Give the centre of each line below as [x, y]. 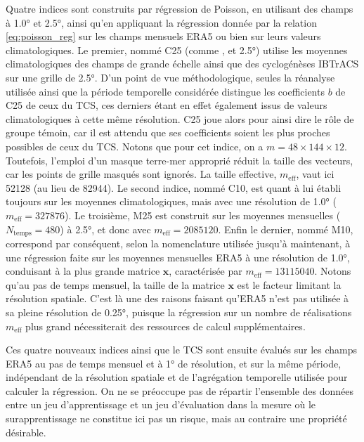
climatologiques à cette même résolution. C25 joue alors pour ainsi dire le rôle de [180, 118]
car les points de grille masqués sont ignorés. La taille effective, [141, 174]
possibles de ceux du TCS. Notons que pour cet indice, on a [135, 146]
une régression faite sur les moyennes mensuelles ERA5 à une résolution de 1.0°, [178, 257]
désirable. [26, 432]
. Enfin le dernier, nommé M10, [286, 229]
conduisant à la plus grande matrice [83, 271]
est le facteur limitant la [289, 284]
